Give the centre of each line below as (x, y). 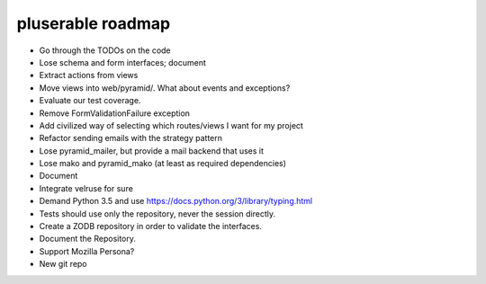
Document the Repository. (88, 239)
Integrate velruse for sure (86, 188)
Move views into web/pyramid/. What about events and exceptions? (165, 88)
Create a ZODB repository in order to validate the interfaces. (151, 226)
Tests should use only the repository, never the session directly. (157, 213)
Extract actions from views (89, 75)
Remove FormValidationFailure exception (115, 113)
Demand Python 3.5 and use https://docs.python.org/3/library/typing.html (176, 201)
